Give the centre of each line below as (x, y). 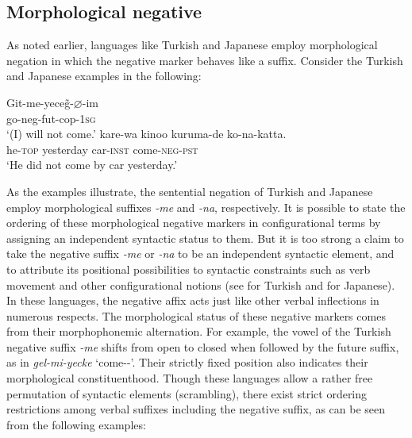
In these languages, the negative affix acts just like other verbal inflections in (193, 300)
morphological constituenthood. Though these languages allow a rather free (190, 378)
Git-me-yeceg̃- (40, 102)
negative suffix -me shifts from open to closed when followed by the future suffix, (203, 346)
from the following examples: (76, 424)
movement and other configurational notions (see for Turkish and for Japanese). (201, 284)
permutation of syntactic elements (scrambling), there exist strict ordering (187, 393)
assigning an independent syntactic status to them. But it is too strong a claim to (205, 238)
